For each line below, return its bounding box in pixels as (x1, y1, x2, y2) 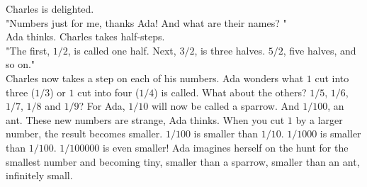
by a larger (295, 112, 343, 127)
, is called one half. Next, (67, 42, 176, 57)
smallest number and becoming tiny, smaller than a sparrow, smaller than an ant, (6, 154, 360, 169)
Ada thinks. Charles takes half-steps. (6, 29, 165, 44)
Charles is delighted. (6, 1, 94, 16)
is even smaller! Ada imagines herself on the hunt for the (102, 140, 349, 154)
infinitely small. (6, 168, 73, 183)
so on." (6, 57, 35, 72)
